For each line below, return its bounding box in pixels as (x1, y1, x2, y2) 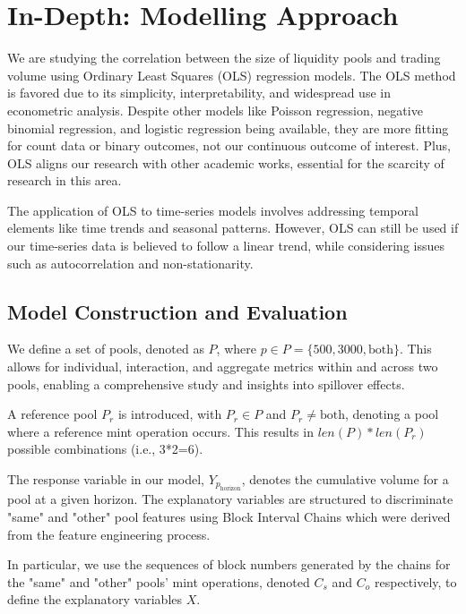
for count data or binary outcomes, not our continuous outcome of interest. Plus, (7, 136, 451, 155)
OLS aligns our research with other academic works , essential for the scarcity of (7, 153, 444, 172)
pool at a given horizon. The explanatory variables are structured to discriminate (7, 490, 453, 508)
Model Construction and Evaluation (7, 297, 348, 325)
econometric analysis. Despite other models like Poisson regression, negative (7, 100, 423, 119)
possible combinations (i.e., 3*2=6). (7, 439, 203, 458)
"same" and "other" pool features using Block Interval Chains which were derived (7, 507, 451, 526)
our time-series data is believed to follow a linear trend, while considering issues (7, 236, 444, 255)
